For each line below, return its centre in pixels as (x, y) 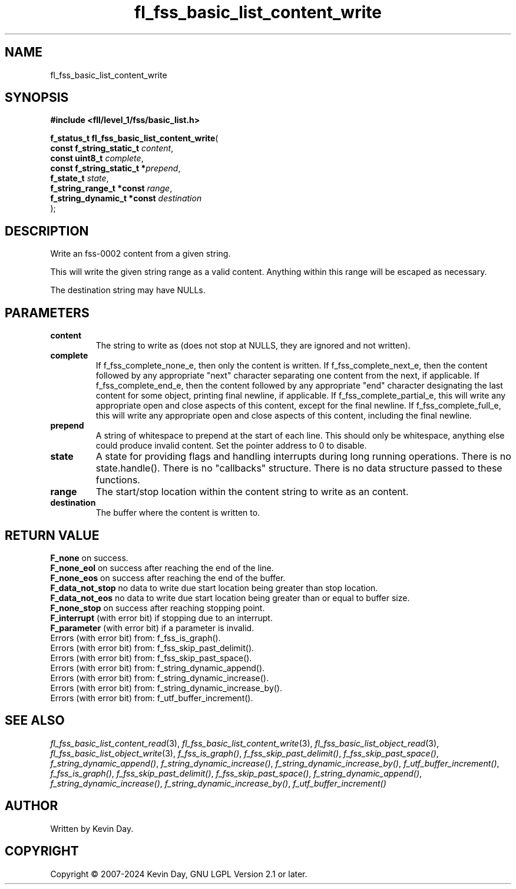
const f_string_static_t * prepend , (115, 168)
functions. (118, 480)
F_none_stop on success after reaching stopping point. (158, 608)
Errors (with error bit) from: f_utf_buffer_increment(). (152, 698)
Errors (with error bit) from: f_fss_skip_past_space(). (151, 658)
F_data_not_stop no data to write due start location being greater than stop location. (214, 588)
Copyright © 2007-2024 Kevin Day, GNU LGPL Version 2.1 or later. (179, 874)
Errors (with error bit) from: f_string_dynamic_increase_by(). (166, 688)
